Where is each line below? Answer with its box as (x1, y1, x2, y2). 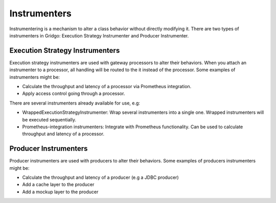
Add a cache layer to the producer (22, 181, 95, 188)
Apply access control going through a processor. (22, 90, 125, 97)
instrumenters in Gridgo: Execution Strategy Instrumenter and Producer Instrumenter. (9, 32, 189, 38)
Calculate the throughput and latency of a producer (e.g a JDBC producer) (22, 174, 179, 180)
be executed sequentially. (22, 116, 77, 123)
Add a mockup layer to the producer (22, 189, 99, 195)
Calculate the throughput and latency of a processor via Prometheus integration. (22, 84, 192, 90)
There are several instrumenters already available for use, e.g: (9, 100, 141, 106)
